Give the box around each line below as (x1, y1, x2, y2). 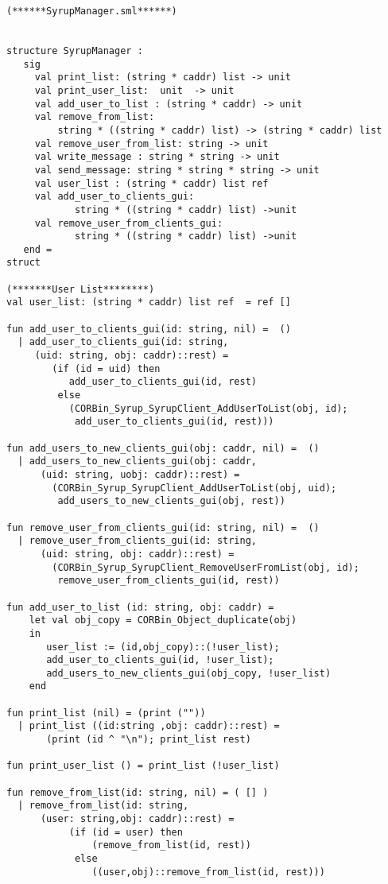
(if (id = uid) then (52, 363, 161, 374)
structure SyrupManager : (6, 45, 143, 56)
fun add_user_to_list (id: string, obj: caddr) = (6, 601, 274, 613)
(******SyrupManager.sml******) (6, 6, 177, 17)
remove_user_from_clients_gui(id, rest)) (57, 575, 280, 587)
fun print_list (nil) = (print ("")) (6, 707, 206, 719)
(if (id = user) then (68, 826, 183, 838)
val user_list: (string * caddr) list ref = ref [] (6, 297, 291, 308)
